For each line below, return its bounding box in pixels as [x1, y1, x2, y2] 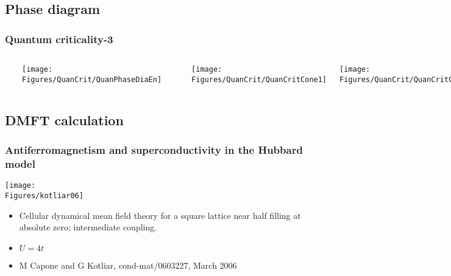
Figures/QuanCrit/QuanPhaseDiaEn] [22, 75, 162, 84]
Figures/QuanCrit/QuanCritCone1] [191, 75, 327, 84]
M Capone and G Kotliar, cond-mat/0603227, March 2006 [19, 258, 237, 271]
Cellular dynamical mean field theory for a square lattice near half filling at [19, 209, 301, 221]
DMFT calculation [5, 110, 124, 129]
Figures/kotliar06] [5, 191, 83, 200]
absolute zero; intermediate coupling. [19, 221, 157, 233]
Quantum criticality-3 [5, 31, 113, 46]
